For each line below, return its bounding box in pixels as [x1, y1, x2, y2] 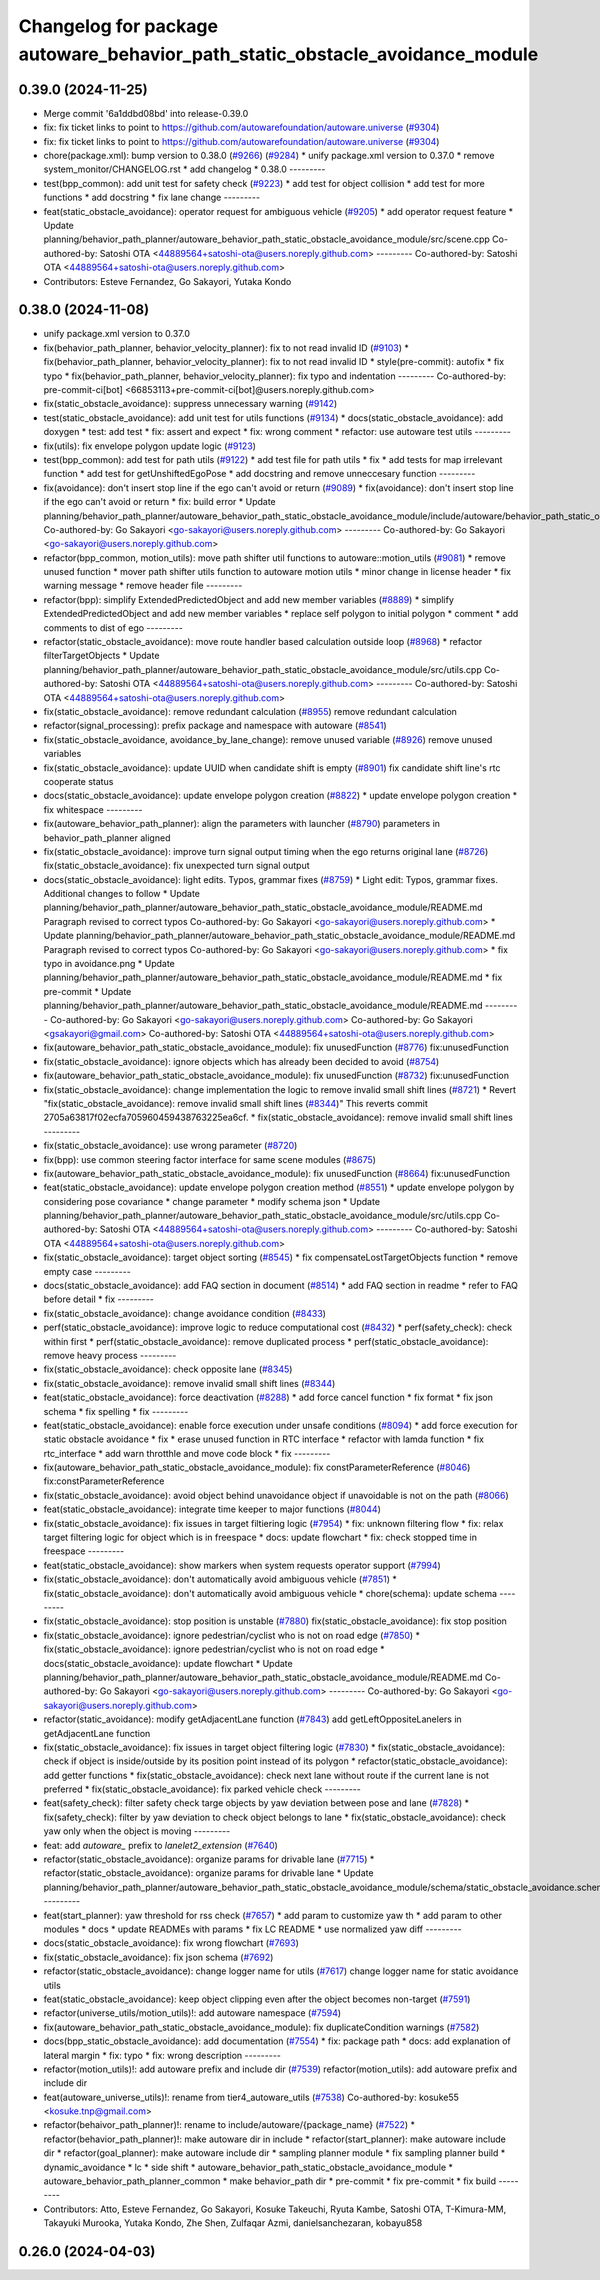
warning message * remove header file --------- [43, 580, 243, 592]
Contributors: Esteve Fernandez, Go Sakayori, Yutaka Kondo [43, 275, 292, 287]
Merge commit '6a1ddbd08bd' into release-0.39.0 [43, 107, 249, 119]
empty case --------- [43, 1265, 132, 1277]
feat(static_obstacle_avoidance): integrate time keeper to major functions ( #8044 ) [43, 1503, 382, 1515]
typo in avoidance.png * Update [43, 958, 175, 970]
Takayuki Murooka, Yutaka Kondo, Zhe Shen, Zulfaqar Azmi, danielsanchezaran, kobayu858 [43, 2217, 423, 2229]
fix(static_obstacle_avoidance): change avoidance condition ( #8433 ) [43, 1307, 327, 1319]
